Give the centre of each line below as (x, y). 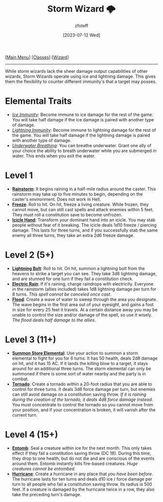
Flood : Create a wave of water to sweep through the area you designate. (85, 299)
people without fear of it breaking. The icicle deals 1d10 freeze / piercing (84, 225)
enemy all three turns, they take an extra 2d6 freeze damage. (73, 235)
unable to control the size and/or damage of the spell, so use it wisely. (82, 315)
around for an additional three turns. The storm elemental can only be (81, 368)
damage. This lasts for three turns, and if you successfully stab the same (85, 230)
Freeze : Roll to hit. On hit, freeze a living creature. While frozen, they (80, 204)
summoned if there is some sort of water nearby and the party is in (79, 373)
